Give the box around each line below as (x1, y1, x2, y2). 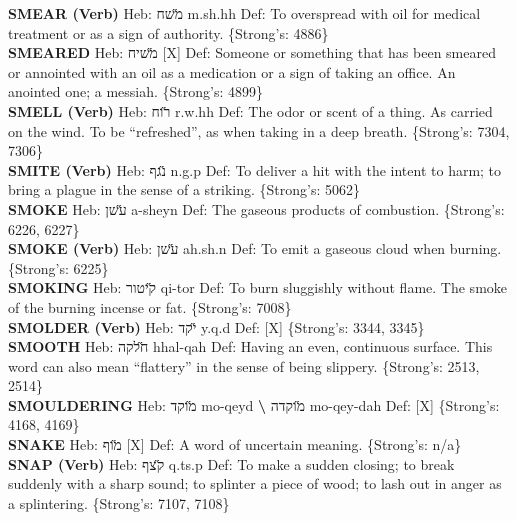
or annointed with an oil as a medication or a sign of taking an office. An (8, 61, 456, 82)
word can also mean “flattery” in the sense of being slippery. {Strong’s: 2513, (8, 355, 480, 376)
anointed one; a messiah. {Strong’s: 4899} (8, 81, 263, 102)
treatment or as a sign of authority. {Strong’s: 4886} (8, 22, 329, 43)
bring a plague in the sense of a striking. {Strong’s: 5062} (8, 179, 361, 200)
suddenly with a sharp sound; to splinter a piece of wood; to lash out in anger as (8, 473, 502, 494)
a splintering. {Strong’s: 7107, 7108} (8, 492, 230, 513)
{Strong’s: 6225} (8, 257, 109, 278)
